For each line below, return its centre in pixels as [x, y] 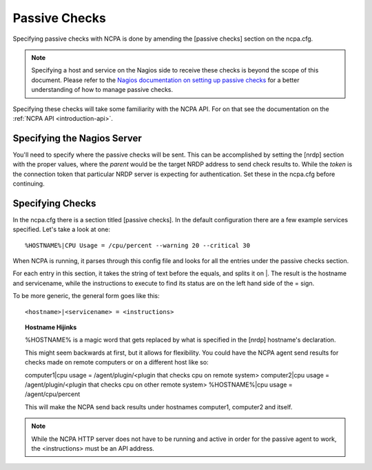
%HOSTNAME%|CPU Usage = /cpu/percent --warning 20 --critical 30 [138, 245]
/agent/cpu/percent [53, 394]
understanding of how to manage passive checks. [102, 90]
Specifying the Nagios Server [77, 138]
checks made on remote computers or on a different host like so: [117, 362]
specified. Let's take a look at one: [61, 229]
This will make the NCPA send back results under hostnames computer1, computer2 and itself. [159, 407]
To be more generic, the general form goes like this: [86, 296]
